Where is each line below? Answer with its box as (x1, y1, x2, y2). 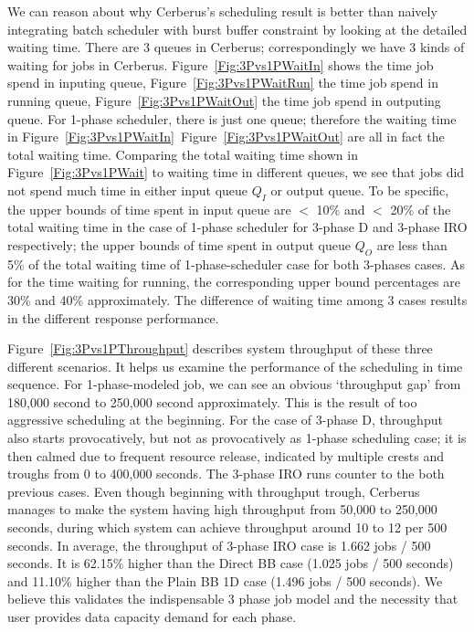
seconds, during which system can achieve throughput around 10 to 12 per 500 (7, 518, 448, 537)
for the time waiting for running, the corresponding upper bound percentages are (7, 272, 460, 291)
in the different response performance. (7, 308, 219, 327)
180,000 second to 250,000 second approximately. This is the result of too (7, 392, 417, 411)
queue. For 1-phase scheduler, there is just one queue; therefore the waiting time (7, 109, 457, 128)
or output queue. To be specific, (270, 180, 449, 199)
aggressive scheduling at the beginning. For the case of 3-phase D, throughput (7, 410, 443, 429)
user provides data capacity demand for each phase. (7, 607, 297, 626)
